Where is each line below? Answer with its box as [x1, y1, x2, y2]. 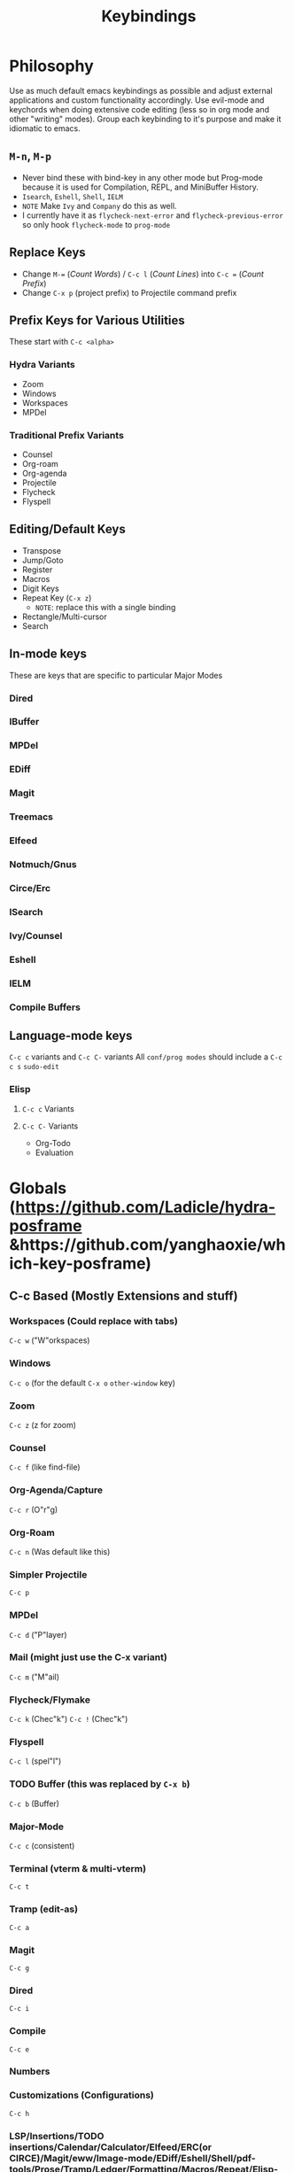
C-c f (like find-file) [9, 1462, 81, 1472]
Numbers [9, 2066, 50, 2078]
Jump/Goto [21, 555, 64, 565]
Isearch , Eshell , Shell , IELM [21, 190, 124, 201]
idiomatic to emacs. [9, 122, 81, 134]
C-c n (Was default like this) [9, 1546, 111, 1556]
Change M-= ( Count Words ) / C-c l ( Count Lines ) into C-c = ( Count [21, 268, 264, 279]
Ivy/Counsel [9, 929, 63, 942]
